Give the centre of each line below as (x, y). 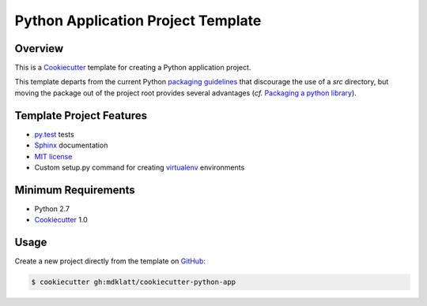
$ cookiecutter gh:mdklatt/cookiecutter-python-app (134, 282)
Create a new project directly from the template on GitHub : (110, 261)
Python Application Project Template (138, 21)
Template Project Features (81, 116)
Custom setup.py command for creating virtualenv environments (140, 167)
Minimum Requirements (75, 190)
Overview (39, 49)
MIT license (53, 156)
